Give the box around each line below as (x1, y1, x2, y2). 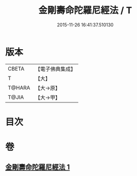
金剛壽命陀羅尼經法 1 (5, 163, 70, 171)
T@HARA (8, 84, 30, 91)
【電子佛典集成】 (35, 65, 76, 73)
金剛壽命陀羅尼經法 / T (38, 5, 132, 16)
